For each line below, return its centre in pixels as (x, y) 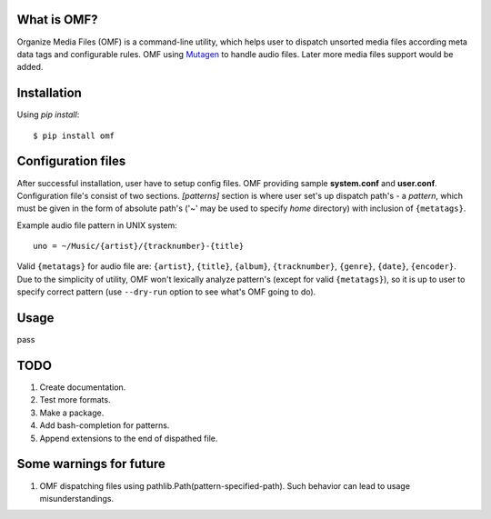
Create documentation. (83, 387)
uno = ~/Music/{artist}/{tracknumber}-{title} (139, 246)
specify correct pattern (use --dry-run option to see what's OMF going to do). (166, 292)
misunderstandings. (77, 498)
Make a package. (72, 413)
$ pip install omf (74, 135)
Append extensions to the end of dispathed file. (129, 438)
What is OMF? (57, 20)
